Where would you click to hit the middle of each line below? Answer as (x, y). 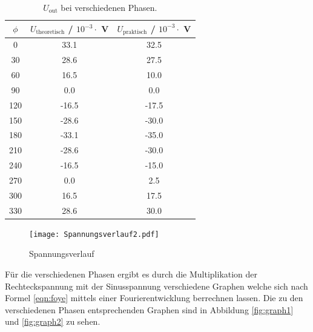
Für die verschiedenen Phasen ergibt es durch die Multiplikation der (131, 274)
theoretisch (50, 32)
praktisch (135, 32)
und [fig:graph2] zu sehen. (53, 321)
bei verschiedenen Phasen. (109, 7)
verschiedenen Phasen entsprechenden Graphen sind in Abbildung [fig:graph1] (149, 309)
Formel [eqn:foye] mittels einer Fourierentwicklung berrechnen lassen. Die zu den (154, 298)
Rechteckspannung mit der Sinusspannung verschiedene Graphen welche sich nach (156, 286)
